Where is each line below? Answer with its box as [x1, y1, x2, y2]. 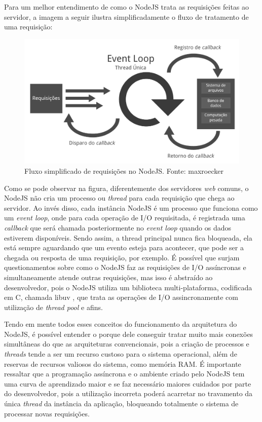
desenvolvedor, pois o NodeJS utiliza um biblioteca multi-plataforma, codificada [4, 282, 252, 292]
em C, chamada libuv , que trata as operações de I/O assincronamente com [4, 292, 238, 302]
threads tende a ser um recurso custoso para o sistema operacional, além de [4, 349, 237, 359]
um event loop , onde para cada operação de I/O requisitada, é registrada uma [4, 212, 245, 223]
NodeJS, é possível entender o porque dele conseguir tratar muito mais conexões [4, 328, 253, 339]
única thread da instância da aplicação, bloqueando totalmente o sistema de [4, 398, 239, 409]
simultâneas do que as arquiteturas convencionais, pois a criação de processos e [4, 338, 249, 349]
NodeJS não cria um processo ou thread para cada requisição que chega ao [4, 193, 235, 203]
